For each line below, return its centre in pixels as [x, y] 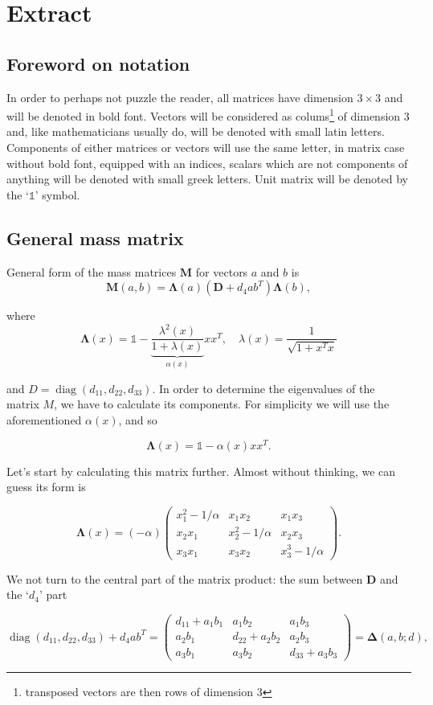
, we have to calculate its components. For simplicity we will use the [222, 404]
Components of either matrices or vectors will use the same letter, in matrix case [206, 148]
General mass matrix [95, 238]
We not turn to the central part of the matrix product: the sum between [185, 578]
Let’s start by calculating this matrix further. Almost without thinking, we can [201, 471]
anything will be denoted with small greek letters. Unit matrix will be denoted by [208, 179]
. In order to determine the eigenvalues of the [263, 388]
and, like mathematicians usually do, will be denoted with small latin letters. [196, 131]
